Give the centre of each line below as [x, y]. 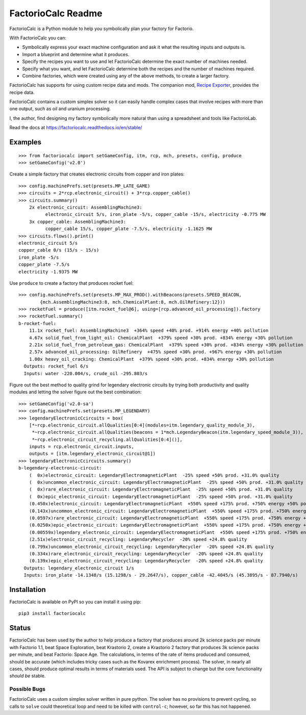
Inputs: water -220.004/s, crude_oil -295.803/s [86, 373]
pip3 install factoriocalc [52, 613]
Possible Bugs [28, 689]
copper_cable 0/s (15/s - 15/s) [59, 250]
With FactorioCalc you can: [38, 38]
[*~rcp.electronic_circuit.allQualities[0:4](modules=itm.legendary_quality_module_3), [142, 425]
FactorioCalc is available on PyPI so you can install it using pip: [75, 602]
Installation [28, 589]
